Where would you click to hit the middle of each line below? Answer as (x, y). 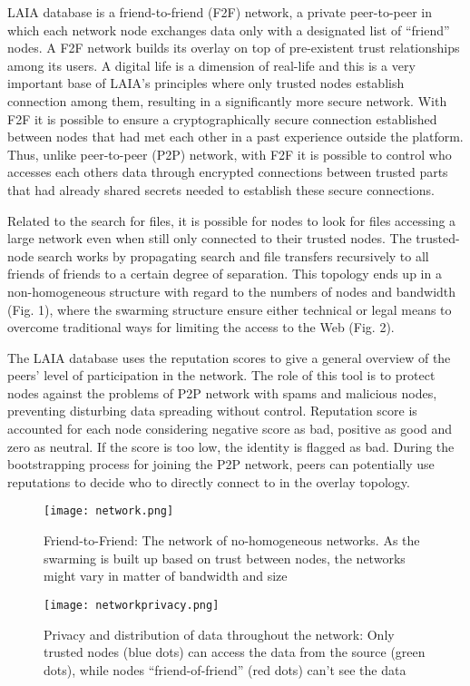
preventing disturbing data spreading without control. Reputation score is (212, 411)
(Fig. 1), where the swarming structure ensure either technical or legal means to (230, 309)
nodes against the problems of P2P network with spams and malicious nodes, (222, 392)
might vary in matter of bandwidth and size (166, 576)
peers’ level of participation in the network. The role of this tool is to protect (221, 375)
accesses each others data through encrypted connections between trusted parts (228, 172)
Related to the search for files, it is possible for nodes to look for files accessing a (232, 220)
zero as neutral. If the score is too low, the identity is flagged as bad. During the (231, 446)
